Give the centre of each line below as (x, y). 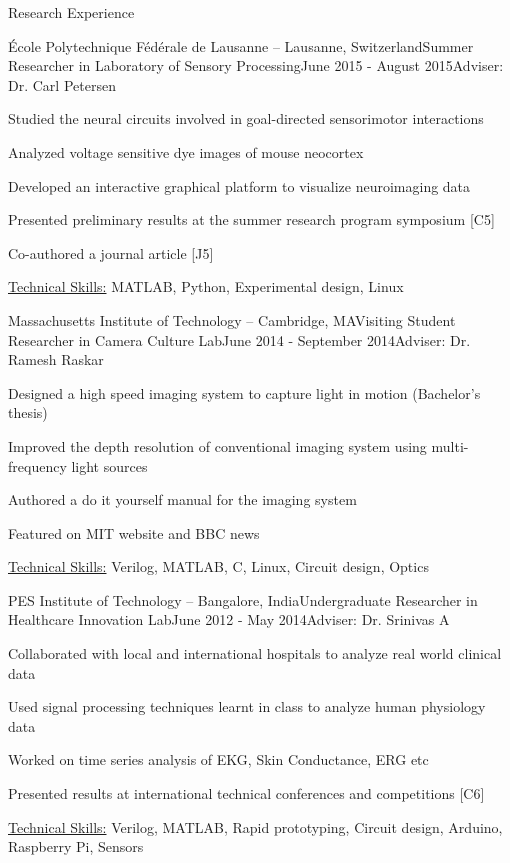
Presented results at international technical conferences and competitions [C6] (246, 793)
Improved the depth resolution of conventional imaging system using (217, 445)
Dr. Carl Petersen (62, 84)
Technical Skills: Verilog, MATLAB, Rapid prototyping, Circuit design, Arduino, (255, 826)
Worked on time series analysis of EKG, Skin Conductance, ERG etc (218, 759)
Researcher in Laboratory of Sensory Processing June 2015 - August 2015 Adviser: (256, 65)
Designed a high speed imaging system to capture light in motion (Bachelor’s (244, 392)
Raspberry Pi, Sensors (76, 846)
